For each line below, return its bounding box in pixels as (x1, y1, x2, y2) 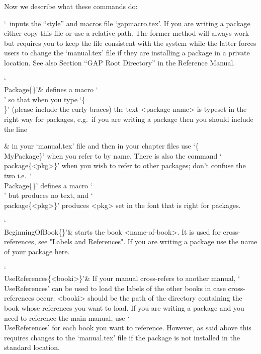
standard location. (4, 342, 60, 352)
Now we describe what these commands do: (4, 1, 138, 11)
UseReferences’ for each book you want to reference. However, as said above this (4, 322, 251, 333)
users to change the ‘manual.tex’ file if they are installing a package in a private (4, 47, 250, 58)
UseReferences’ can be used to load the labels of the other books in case (4, 282, 226, 293)
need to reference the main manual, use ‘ (4, 312, 130, 323)
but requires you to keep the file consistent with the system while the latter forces (4, 37, 256, 48)
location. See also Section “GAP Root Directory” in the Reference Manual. (4, 57, 235, 67)
